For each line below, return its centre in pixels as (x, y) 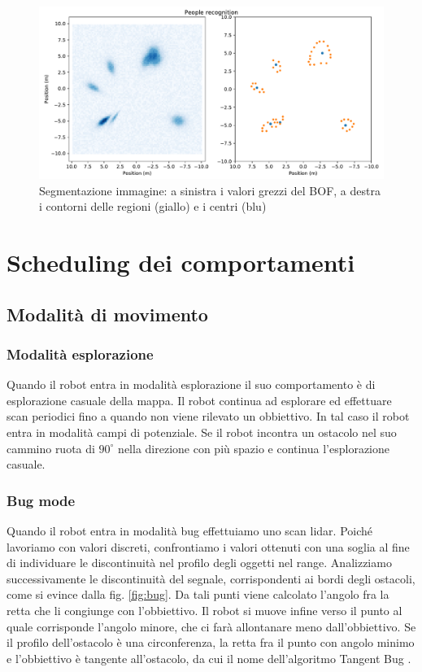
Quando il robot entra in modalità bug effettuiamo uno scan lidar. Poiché (189, 530)
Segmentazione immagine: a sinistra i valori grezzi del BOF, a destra (210, 190)
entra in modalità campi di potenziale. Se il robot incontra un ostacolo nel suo (202, 432)
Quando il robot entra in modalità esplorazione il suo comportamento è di (191, 384)
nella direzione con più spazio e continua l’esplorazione (254, 448)
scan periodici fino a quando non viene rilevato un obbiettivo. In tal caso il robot (208, 416)
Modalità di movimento (107, 314)
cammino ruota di (51, 448)
